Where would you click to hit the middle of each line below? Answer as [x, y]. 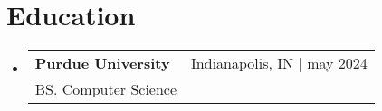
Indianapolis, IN [243, 63]
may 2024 [337, 63]
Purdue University [102, 63]
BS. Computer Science [106, 89]
